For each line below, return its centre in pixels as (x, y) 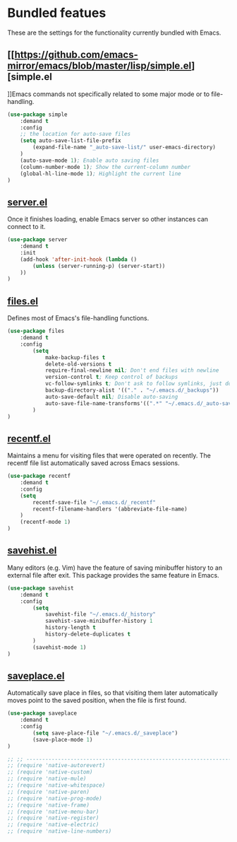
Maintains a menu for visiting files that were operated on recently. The (109, 456)
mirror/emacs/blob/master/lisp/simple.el (99, 66)
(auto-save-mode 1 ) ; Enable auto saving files (90, 160)
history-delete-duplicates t (88, 634)
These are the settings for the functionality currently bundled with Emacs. (114, 33)
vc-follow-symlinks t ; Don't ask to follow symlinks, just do (138, 384)
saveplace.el (36, 676)
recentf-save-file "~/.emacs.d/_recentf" (95, 502)
